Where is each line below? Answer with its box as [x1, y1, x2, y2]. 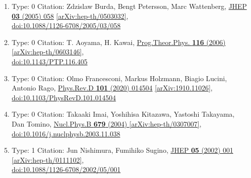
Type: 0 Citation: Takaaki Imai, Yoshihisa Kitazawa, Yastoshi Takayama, [11, 109, 235, 119]
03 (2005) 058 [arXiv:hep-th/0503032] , [11, 10, 128, 21]
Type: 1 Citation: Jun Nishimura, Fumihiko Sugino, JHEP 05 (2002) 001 [11, 145, 233, 155]
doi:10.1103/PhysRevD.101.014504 [11, 92, 116, 102]
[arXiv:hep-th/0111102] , [11, 154, 84, 165]
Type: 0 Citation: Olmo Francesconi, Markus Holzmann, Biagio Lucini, [11, 73, 227, 83]
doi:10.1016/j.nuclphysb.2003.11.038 [11, 128, 121, 138]
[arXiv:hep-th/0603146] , [11, 46, 84, 57]
